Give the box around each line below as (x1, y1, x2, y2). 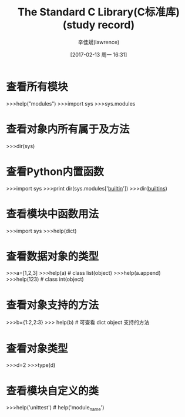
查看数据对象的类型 (6, 249, 99, 263)
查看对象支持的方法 (6, 298, 99, 311)
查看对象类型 (6, 342, 69, 355)
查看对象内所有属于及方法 (6, 122, 130, 136)
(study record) (62, 18, 135, 32)
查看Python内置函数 (6, 165, 104, 178)
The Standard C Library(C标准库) (17, 5, 180, 19)
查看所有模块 (6, 80, 69, 93)
